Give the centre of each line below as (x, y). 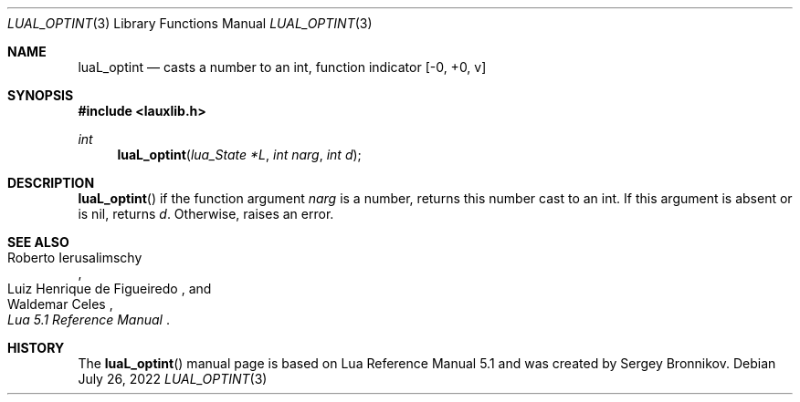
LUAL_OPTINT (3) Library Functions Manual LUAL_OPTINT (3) (190, 23)
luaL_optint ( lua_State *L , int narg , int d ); (239, 155)
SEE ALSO (38, 242)
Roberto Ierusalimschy (75, 258)
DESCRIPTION (51, 183)
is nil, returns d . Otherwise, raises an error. (206, 214)
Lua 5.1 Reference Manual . (89, 320)
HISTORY (36, 348)
